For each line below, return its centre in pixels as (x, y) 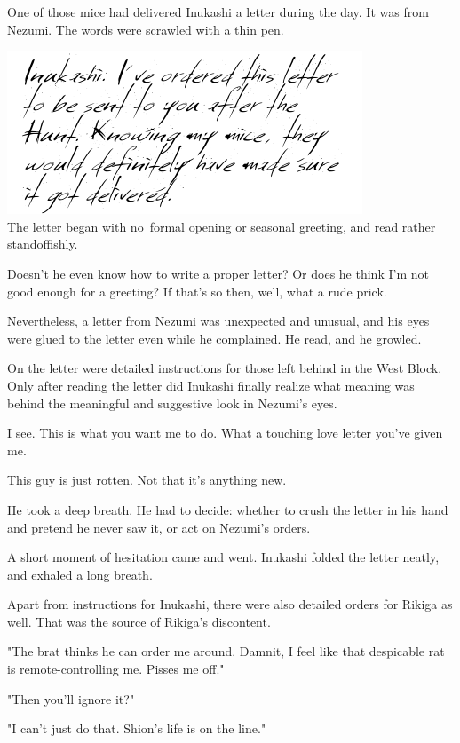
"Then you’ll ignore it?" (71, 698)
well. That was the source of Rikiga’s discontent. (139, 621)
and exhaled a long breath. (80, 574)
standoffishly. (43, 244)
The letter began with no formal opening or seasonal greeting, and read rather (222, 226)
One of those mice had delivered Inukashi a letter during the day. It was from (218, 12)
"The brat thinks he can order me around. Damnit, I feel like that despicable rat (226, 651)
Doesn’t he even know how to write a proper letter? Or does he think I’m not (218, 273)
